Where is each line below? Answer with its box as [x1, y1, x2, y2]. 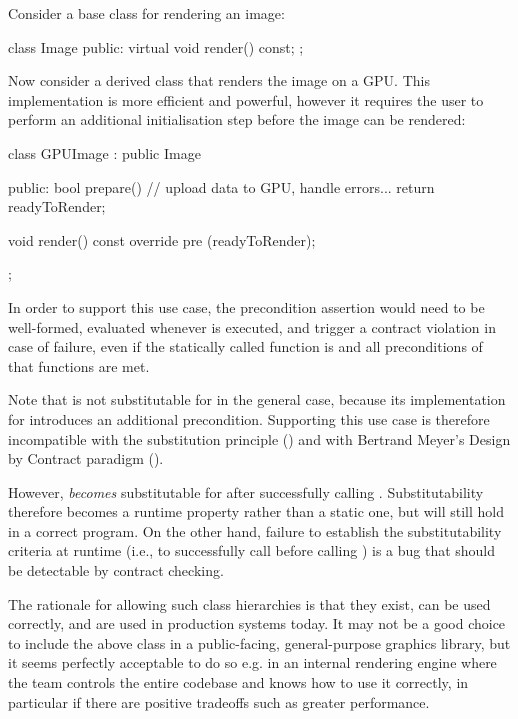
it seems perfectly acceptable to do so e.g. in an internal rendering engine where [8, 652, 497, 673]
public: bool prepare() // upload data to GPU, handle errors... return [8, 176, 435, 197]
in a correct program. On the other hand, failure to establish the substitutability [8, 520, 502, 541]
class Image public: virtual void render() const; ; [8, 36, 304, 57]
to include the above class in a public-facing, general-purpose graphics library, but [8, 632, 511, 653]
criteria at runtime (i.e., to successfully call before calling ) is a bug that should [8, 540, 496, 561]
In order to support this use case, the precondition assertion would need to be [8, 296, 485, 317]
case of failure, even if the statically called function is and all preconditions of [8, 336, 483, 357]
